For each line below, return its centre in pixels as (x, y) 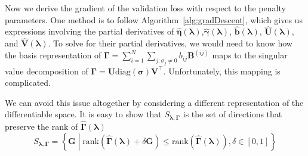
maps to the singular (250, 55)
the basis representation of (53, 55)
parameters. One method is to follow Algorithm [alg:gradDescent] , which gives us (154, 19)
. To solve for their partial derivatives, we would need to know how (170, 43)
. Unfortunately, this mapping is (222, 71)
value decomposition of (47, 71)
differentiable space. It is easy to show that (83, 114)
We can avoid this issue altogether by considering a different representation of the (154, 102)
